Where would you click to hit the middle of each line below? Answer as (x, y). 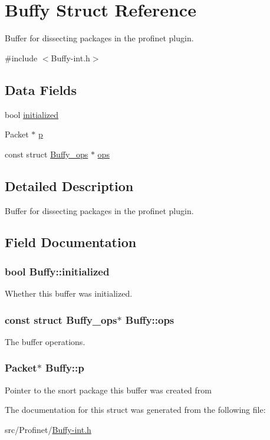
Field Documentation (71, 242)
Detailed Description (69, 185)
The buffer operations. (45, 341)
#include (21, 58)
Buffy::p (65, 368)
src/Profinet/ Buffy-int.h (48, 429)
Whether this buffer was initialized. (69, 293)
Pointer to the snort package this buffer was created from (108, 390)
